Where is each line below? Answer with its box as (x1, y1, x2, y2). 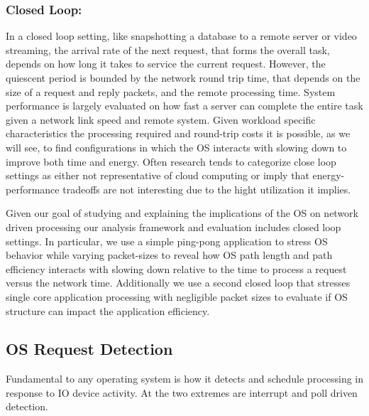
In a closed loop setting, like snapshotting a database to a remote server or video (6, 28, 357, 43)
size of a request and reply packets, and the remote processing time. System (6, 84, 336, 99)
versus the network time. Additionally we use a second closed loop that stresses (6, 275, 351, 290)
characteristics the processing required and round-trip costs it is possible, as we (6, 126, 351, 141)
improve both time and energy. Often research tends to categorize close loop (6, 154, 336, 169)
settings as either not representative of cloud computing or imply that (6, 168, 309, 183)
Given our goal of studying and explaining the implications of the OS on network (6, 206, 358, 220)
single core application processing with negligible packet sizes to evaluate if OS (6, 289, 348, 304)
